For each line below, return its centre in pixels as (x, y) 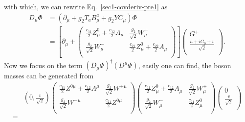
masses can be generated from (49, 76)
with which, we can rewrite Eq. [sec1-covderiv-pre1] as (86, 6)
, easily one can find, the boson (185, 65)
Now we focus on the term (43, 65)
